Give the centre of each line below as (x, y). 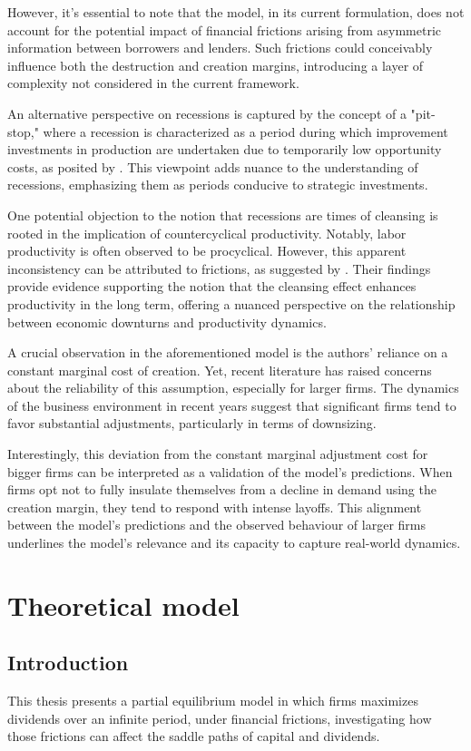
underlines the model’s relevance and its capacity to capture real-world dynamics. (234, 543)
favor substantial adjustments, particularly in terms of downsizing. (192, 423)
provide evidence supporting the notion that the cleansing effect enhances (212, 286)
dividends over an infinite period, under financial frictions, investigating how (220, 718)
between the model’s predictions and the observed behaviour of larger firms (216, 525)
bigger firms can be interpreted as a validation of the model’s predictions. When (230, 471)
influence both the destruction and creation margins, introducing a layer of (216, 65)
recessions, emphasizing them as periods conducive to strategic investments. (218, 185)
